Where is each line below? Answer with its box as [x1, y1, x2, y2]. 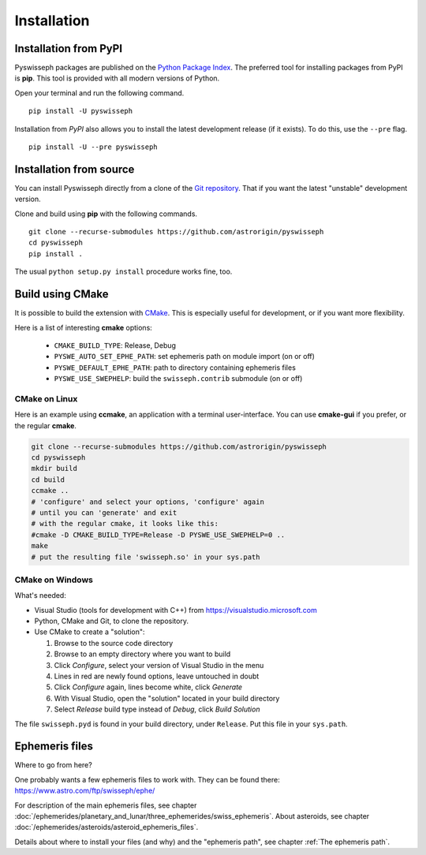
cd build [31, 475, 65, 484]
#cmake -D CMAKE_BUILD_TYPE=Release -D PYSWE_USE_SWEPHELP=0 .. [31, 530, 286, 540]
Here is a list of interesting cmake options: [14, 323, 153, 332]
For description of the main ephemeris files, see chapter [14, 801, 197, 810]
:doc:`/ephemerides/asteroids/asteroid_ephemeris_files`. [14, 823, 199, 832]
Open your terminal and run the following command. [14, 88, 185, 98]
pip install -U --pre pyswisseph [28, 143, 158, 151]
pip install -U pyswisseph [28, 106, 133, 116]
